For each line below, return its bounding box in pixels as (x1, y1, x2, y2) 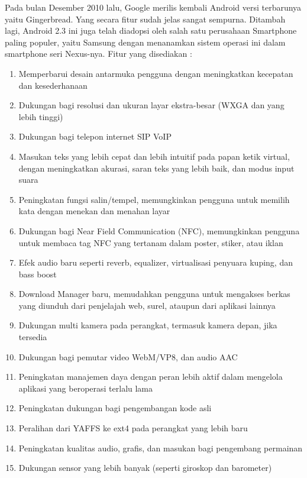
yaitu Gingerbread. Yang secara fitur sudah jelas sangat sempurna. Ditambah (5, 12, 286, 25)
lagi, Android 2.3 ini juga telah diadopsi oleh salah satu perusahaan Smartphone (5, 24, 297, 37)
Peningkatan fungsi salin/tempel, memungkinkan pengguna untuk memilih (18, 193, 290, 205)
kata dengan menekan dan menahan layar (18, 205, 170, 217)
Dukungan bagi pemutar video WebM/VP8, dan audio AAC (18, 350, 238, 363)
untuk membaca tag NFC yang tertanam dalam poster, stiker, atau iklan (18, 236, 283, 248)
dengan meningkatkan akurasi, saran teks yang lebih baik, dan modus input (18, 162, 295, 174)
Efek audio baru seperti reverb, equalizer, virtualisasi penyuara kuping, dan (18, 256, 293, 269)
